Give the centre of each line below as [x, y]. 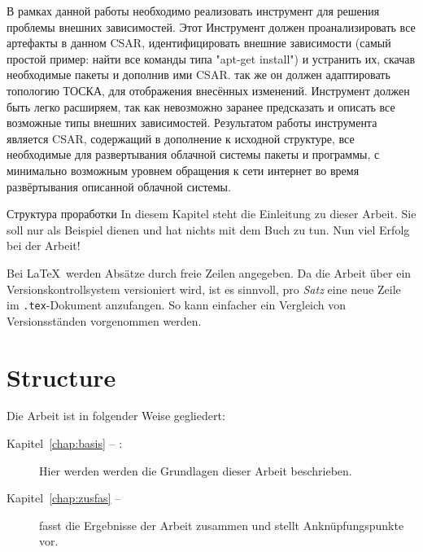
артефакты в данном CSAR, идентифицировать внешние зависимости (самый [199, 43]
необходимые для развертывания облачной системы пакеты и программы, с [193, 154]
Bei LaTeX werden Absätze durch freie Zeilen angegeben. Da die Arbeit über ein [209, 272]
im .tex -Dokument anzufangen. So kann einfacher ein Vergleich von [177, 305]
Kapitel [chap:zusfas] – [64, 498]
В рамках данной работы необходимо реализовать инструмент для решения [193, 11]
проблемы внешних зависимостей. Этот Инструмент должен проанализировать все [211, 26]
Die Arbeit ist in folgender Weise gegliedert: [116, 416]
